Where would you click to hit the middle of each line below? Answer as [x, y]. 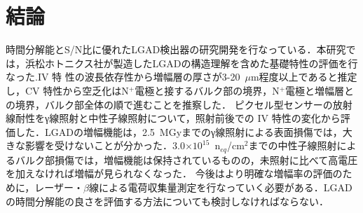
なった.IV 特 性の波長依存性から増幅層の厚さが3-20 [123, 77]
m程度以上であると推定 [304, 77]
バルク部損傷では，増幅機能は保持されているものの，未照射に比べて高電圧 [186, 159]
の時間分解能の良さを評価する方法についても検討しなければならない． [167, 201]
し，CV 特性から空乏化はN [67, 90]
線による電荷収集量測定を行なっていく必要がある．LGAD [220, 187]
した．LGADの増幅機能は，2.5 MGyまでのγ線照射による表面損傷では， [179, 131]
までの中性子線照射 [293, 145]
